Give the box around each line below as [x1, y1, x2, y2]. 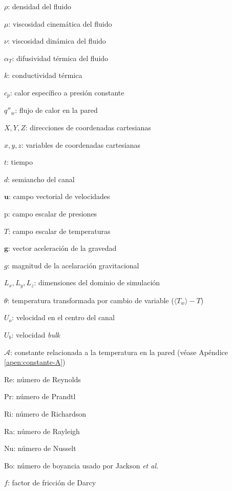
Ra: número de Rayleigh [4, 425, 80, 436]
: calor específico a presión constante [10, 87, 124, 97]
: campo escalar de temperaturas [8, 225, 111, 236]
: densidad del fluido [8, 1, 72, 11]
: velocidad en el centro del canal [12, 312, 115, 323]
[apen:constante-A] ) [4, 357, 66, 367]
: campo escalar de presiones [8, 208, 97, 219]
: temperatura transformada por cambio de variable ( [7, 294, 174, 305]
